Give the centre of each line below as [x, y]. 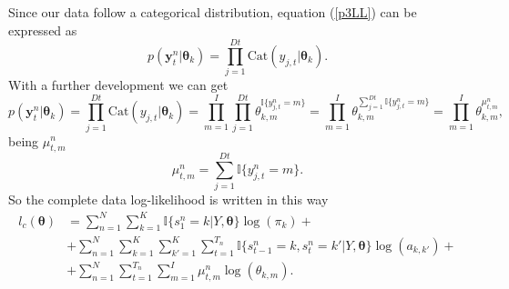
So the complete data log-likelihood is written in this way [168, 199]
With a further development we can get [118, 85]
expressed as [43, 30]
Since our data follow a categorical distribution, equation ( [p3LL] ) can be [213, 12]
